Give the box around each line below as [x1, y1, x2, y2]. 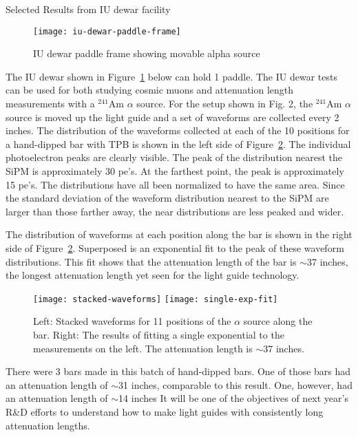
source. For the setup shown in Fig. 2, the [136, 96, 313, 111]
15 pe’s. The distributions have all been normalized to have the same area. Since [6, 177, 345, 191]
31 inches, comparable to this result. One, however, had [118, 377, 352, 392]
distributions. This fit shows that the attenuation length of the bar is [6, 254, 297, 268]
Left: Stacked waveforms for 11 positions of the [33, 314, 231, 328]
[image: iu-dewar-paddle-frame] [33, 26, 181, 36]
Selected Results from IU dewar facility [6, 2, 171, 16]
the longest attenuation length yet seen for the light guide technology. [6, 268, 299, 282]
